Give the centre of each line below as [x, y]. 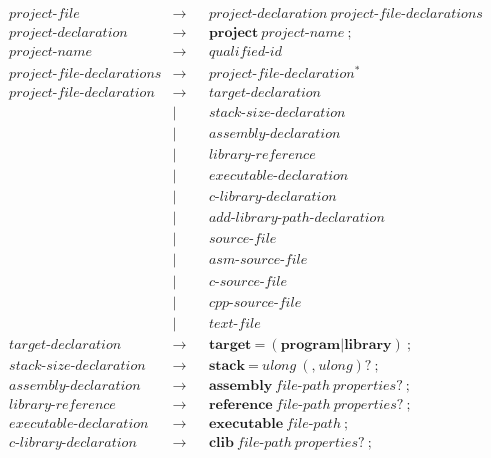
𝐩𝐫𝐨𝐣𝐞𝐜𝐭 [233, 33]
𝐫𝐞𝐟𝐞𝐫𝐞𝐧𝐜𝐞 [240, 404]
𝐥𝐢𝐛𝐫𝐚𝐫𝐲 [368, 344]
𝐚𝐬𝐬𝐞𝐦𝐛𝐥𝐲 [240, 385]
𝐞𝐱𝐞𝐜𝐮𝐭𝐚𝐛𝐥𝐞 [246, 423]
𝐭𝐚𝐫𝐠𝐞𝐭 [230, 344]
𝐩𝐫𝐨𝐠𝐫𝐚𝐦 [310, 344]
